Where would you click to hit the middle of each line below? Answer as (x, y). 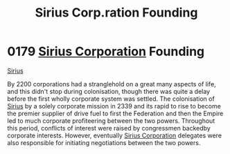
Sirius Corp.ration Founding (116, 13)
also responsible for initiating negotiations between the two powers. (104, 142)
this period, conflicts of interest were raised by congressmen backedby (109, 128)
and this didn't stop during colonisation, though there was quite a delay (108, 91)
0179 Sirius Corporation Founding (106, 51)
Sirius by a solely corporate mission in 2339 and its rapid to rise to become (114, 106)
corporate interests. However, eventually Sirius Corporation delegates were (115, 135)
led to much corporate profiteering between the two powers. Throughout (111, 121)
